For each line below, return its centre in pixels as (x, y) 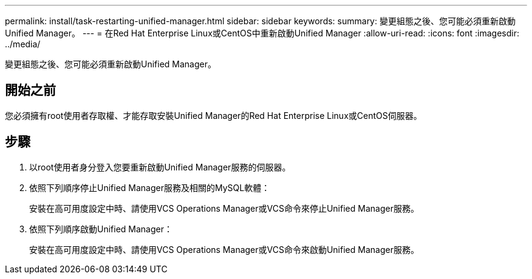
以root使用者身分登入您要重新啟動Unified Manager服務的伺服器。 (160, 167)
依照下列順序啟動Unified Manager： (101, 229)
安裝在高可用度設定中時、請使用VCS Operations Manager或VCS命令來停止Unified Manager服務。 (224, 208)
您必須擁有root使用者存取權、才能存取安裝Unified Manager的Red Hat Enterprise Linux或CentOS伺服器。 (213, 115)
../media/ (23, 44)
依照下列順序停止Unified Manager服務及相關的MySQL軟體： (150, 187)
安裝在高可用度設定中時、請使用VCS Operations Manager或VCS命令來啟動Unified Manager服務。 (224, 249)
